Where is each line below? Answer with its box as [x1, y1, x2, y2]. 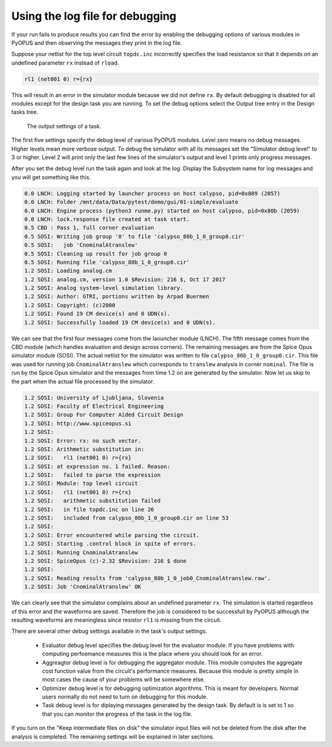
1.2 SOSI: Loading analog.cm [24, 267, 113, 275]
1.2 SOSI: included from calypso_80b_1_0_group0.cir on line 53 [24, 515, 229, 522]
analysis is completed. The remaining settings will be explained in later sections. [11, 733, 215, 740]
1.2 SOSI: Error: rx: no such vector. [24, 437, 141, 444]
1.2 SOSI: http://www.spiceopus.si [24, 420, 132, 427]
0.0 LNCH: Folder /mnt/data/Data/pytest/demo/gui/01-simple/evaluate [24, 198, 239, 206]
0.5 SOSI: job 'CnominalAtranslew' [24, 241, 138, 249]
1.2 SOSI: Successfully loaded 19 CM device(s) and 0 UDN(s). [24, 319, 216, 326]
